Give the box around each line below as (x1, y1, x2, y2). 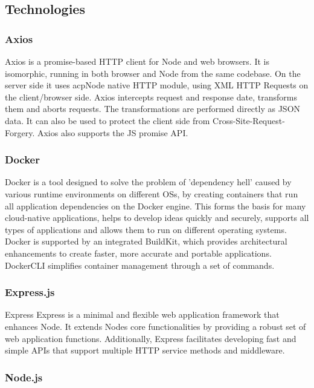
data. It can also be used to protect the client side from (5, 114, 210, 127)
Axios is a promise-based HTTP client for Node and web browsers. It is (5, 55, 269, 67)
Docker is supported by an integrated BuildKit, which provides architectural (5, 235, 287, 248)
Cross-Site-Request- (213, 114, 285, 127)
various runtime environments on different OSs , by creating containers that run (5, 187, 298, 200)
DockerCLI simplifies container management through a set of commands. (5, 258, 275, 271)
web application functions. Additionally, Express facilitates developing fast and (5, 332, 296, 344)
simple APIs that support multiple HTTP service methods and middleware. (5, 344, 285, 357)
